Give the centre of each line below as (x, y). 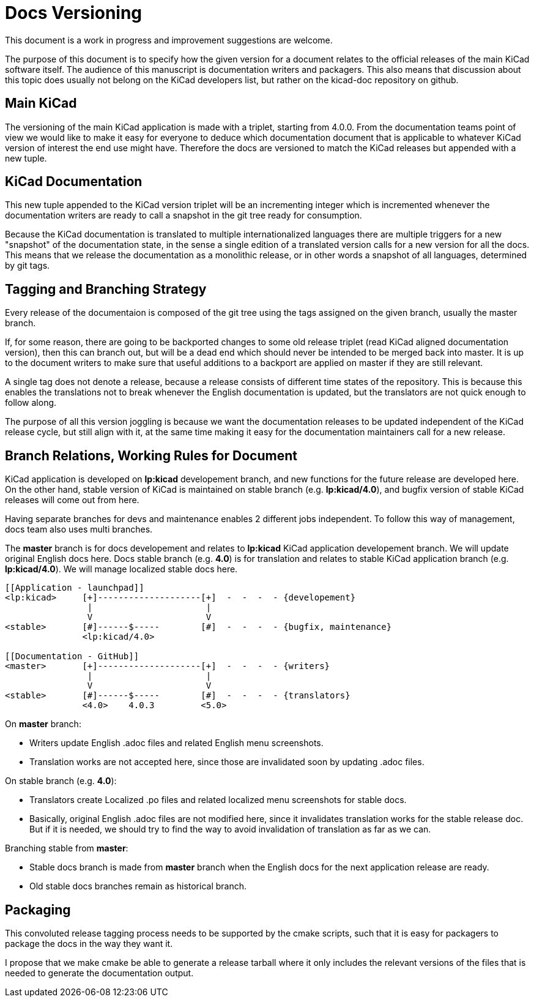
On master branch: (43, 724)
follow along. (31, 403)
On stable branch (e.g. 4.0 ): (61, 781)
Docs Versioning (74, 13)
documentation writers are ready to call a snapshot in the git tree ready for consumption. (184, 215)
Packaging (38, 910)
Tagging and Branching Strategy (106, 289)
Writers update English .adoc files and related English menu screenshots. (176, 743)
